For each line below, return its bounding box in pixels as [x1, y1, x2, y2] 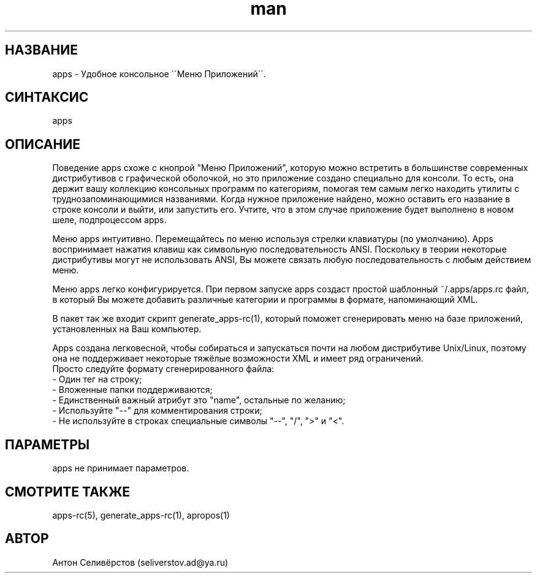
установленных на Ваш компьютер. [52, 324, 202, 335]
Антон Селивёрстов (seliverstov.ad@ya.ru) [52, 557, 229, 568]
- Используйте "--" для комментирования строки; [52, 405, 262, 416]
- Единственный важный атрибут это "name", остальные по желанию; [52, 395, 346, 406]
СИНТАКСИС [5, 89, 89, 105]
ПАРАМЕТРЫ [5, 436, 90, 452]
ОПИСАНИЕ [5, 136, 80, 152]
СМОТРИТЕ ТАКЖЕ [5, 484, 131, 500]
